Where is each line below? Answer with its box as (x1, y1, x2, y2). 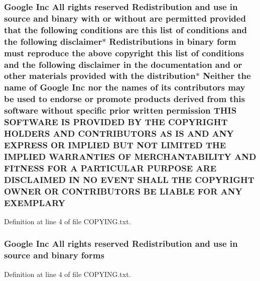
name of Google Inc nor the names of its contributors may (4, 81, 245, 93)
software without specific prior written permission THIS (4, 104, 237, 117)
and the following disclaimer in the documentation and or (4, 58, 242, 70)
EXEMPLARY (4, 196, 65, 209)
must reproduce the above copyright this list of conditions (4, 46, 244, 59)
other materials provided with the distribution (4, 69, 196, 82)
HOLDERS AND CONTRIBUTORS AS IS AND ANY (4, 127, 234, 140)
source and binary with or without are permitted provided (4, 12, 246, 24)
